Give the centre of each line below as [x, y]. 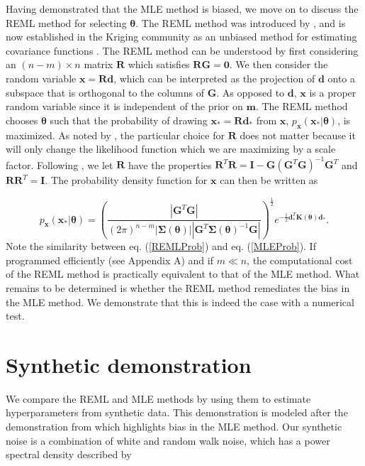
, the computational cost [300, 260]
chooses [22, 120]
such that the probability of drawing [129, 120]
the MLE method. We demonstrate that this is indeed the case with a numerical [180, 302]
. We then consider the [279, 64]
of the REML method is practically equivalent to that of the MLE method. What [183, 274]
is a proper [333, 92]
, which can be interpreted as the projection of [214, 78]
